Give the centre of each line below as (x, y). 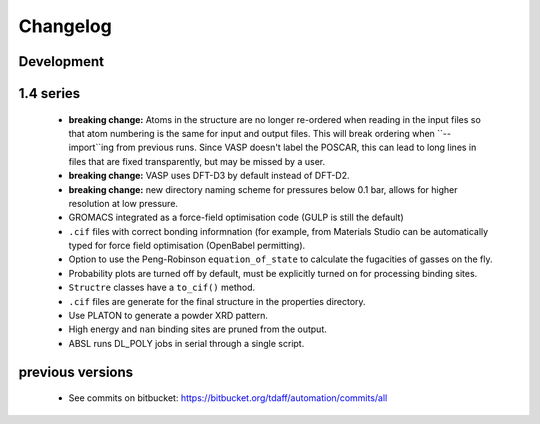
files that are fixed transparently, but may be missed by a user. (196, 161)
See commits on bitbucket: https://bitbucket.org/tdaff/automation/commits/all (228, 398)
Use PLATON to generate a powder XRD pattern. (168, 316)
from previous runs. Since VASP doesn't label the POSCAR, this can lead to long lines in (296, 147)
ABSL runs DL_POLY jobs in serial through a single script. (186, 343)
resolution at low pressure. (123, 203)
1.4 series (49, 93)
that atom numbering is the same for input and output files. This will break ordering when (251, 133)
